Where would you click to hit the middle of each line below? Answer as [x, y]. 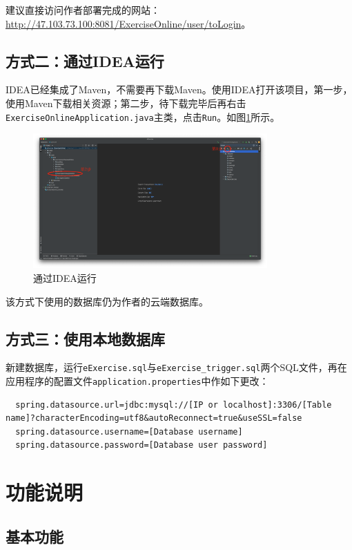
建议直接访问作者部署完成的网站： [83, 10]
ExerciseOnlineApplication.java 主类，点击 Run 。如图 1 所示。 [143, 116]
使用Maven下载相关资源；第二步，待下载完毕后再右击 [126, 103]
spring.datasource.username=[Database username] [129, 432]
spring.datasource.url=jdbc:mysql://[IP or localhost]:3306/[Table [174, 405]
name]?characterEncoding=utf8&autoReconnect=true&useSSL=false [154, 418]
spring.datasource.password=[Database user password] [141, 445]
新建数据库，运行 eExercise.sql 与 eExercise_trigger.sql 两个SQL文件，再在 [176, 367]
